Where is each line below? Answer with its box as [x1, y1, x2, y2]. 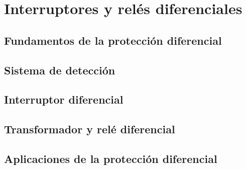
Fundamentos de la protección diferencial [4, 32, 222, 48]
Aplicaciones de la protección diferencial [4, 150, 217, 166]
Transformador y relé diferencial [4, 121, 175, 137]
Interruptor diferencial [4, 92, 124, 107]
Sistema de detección [4, 62, 115, 77]
